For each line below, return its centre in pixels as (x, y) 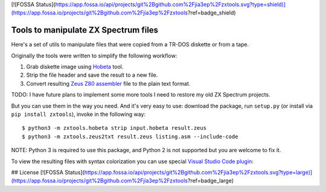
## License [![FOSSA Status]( (48, 172)
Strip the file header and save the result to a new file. (92, 75)
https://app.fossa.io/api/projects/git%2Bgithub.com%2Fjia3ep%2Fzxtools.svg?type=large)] (198, 172)
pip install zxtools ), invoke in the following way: (78, 114)
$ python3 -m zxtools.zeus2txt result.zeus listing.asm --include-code (130, 136)
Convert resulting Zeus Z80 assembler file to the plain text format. (108, 83)
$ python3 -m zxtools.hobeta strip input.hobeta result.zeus (114, 128)
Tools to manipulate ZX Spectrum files (85, 30)
